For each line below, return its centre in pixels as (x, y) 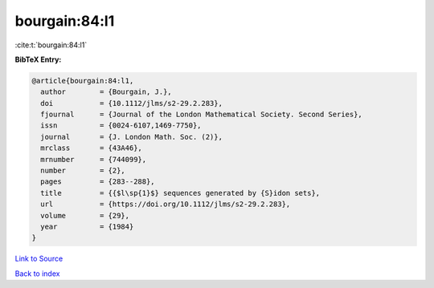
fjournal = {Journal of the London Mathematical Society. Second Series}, (202, 115)
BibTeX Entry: (38, 59)
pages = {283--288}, (98, 182)
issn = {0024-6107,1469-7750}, (121, 126)
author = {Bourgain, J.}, (106, 92)
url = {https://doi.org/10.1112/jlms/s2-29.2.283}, (166, 204)
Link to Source (39, 259)
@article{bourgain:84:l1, (83, 81)
